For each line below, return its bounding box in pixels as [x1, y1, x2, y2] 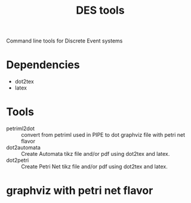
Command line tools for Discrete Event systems [6, 37, 123, 45]
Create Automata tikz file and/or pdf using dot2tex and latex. [21, 150, 170, 158]
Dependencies [6, 58, 80, 72]
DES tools [76, 4, 125, 17]
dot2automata [6, 144, 41, 151]
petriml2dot [6, 125, 35, 132]
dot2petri [6, 156, 29, 164]
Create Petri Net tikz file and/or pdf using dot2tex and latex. [21, 163, 168, 170]
